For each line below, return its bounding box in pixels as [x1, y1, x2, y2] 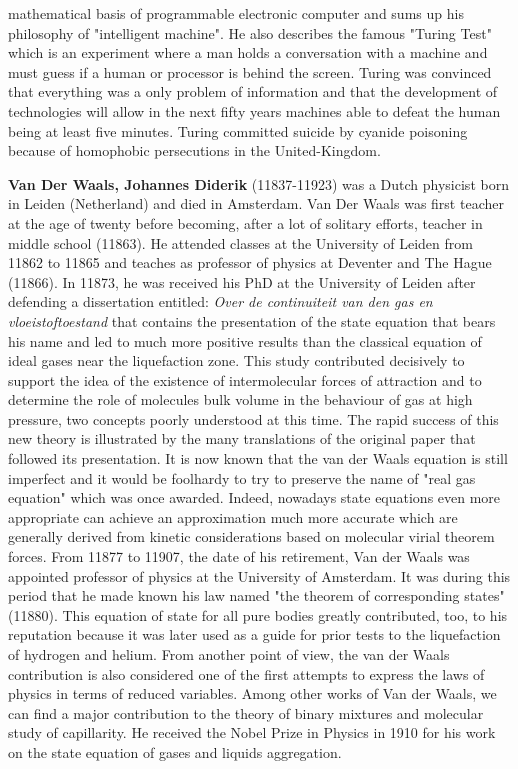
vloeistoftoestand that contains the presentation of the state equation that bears [8, 310, 496, 331]
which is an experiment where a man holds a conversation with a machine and [8, 42, 488, 63]
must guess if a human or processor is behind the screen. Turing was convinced [8, 61, 492, 82]
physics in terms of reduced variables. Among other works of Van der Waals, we [8, 683, 497, 704]
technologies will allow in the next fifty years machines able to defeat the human [8, 100, 501, 121]
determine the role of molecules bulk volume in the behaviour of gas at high [8, 389, 473, 410]
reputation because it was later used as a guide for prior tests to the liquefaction [8, 624, 501, 645]
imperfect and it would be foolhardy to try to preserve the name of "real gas [8, 467, 476, 488]
